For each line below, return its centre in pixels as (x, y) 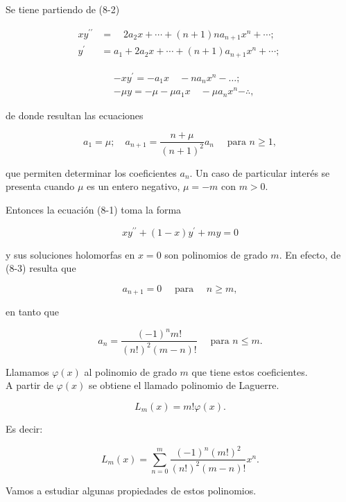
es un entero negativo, (133, 186)
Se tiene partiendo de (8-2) (63, 9)
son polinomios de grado (216, 254)
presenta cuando (40, 186)
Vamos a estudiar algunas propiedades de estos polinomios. (131, 490)
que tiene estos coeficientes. (250, 371)
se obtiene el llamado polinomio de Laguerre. (184, 385)
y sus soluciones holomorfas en (70, 254)
